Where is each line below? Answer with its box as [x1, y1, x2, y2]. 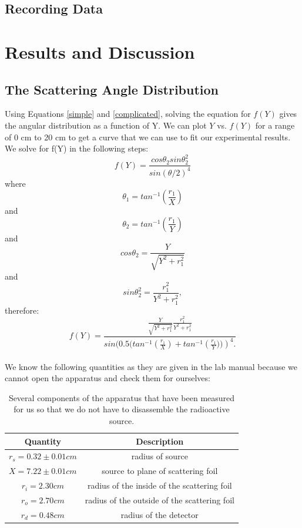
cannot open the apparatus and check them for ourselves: [5, 372, 210, 384]
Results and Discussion [5, 39, 195, 63]
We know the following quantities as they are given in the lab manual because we [5, 360, 298, 372]
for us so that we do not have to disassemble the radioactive [14, 403, 230, 415]
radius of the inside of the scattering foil [87, 479, 232, 492]
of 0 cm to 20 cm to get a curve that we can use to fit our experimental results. [5, 130, 291, 143]
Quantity [24, 435, 62, 447]
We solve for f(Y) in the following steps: [5, 142, 149, 154]
